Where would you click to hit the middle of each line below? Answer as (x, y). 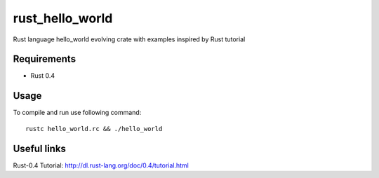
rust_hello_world (63, 18)
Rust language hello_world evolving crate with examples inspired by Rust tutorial (129, 39)
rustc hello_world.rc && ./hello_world (94, 129)
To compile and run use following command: (77, 113)
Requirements (45, 59)
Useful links (40, 148)
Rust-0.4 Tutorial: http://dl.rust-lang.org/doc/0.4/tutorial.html (101, 165)
